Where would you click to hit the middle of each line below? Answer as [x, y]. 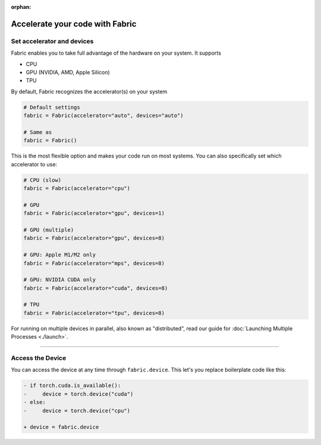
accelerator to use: [34, 164]
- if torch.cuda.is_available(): [72, 386]
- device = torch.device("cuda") [78, 394]
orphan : [21, 7]
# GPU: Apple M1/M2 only [60, 255]
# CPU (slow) [43, 180]
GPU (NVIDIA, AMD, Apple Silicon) [68, 72]
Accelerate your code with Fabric [74, 24]
